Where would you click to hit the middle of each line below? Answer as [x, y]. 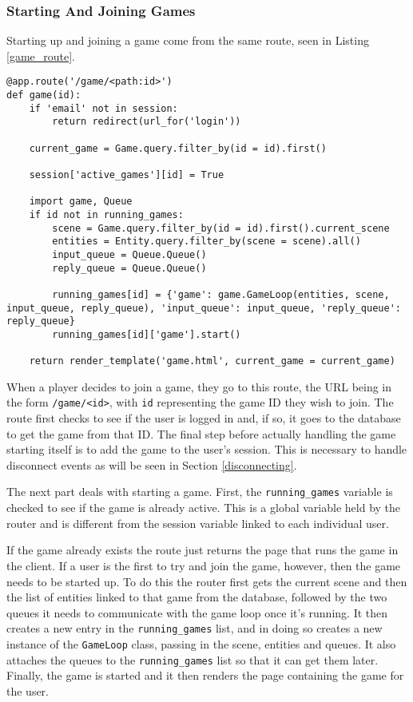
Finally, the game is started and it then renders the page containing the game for [205, 675]
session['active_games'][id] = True [127, 175]
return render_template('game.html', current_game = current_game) [212, 361]
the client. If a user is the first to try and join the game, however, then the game [204, 565]
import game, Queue [81, 202]
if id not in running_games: [106, 214]
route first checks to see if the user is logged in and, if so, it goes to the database [204, 418]
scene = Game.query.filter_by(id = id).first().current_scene [221, 228]
